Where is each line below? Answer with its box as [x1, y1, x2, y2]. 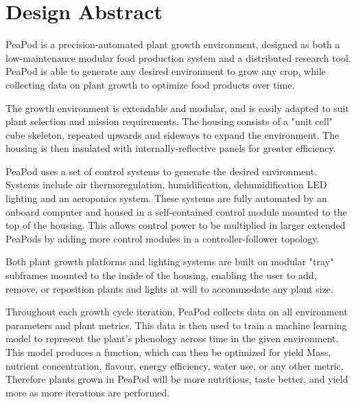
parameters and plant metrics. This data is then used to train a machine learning [5, 317, 347, 332]
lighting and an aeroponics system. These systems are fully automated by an [5, 191, 327, 205]
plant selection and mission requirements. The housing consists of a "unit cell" [5, 114, 333, 128]
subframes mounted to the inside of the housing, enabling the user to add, [5, 268, 317, 282]
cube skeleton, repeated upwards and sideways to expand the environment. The [5, 127, 340, 142]
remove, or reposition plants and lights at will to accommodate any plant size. [5, 281, 333, 295]
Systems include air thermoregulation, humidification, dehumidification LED [5, 177, 327, 192]
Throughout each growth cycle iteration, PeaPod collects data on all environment [5, 304, 348, 319]
